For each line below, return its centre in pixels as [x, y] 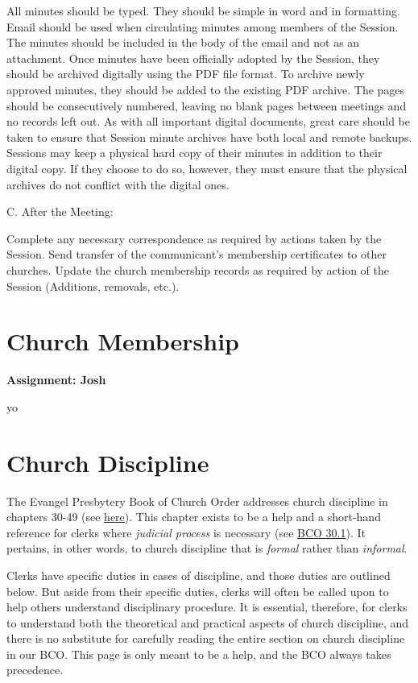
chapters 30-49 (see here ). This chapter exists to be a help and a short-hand [194, 517]
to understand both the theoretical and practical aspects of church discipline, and [208, 622]
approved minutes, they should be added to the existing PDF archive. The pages [206, 89]
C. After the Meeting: [60, 211]
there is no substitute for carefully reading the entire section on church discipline [206, 638]
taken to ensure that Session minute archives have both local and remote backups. [209, 137]
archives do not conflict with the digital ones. [118, 184]
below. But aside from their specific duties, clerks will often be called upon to [198, 591]
